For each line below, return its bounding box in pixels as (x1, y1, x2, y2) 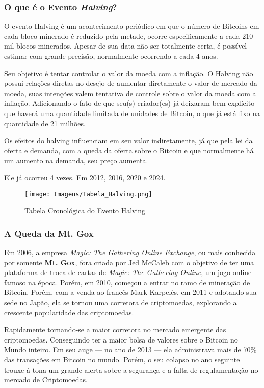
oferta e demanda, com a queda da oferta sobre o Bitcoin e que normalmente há (4, 145, 254, 155)
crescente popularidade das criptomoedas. (4, 307, 134, 317)
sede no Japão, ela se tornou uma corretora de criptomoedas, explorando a (4, 296, 237, 307)
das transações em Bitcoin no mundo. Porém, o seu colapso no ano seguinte (4, 354, 240, 364)
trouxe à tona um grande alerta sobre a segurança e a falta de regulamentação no (4, 364, 258, 375)
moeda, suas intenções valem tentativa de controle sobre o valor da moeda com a (4, 87, 256, 98)
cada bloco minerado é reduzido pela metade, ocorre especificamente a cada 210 (4, 30, 253, 41)
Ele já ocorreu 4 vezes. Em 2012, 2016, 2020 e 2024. (4, 172, 166, 182)
